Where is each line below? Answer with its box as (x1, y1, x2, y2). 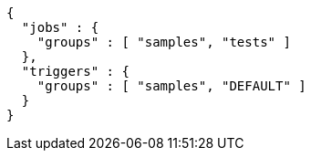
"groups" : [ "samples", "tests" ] (36, 35, 291, 49)
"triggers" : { (21, 64, 130, 79)
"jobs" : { (21, 20, 99, 35)
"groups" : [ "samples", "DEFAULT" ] (36, 79, 306, 93)
